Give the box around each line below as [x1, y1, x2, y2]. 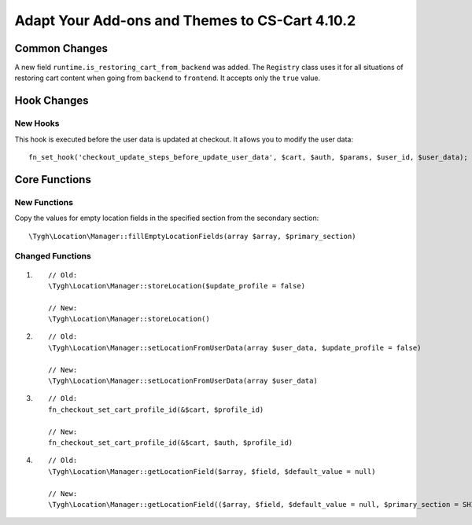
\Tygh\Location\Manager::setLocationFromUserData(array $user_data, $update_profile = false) [48, 343, 422, 352]
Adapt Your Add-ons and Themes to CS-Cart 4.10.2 [14, 12, 356, 29]
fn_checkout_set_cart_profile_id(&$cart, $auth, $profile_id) [48, 438, 293, 447]
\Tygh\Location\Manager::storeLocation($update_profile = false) [48, 281, 306, 290]
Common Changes [14, 42, 109, 55]
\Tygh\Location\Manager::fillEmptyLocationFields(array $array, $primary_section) [28, 232, 356, 240]
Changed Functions [14, 251, 92, 262]
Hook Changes [14, 94, 90, 108]
